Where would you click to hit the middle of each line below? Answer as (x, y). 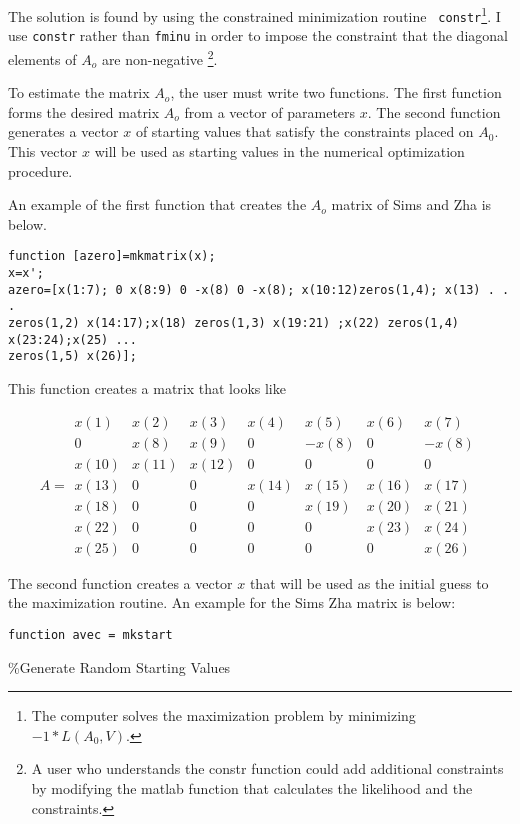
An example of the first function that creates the (157, 204)
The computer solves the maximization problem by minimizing (223, 715)
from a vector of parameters (270, 111)
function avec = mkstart (90, 634)
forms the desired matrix (84, 111)
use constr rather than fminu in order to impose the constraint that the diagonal (258, 35)
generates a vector (63, 131)
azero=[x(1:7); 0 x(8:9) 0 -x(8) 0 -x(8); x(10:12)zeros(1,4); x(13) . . (259, 289)
